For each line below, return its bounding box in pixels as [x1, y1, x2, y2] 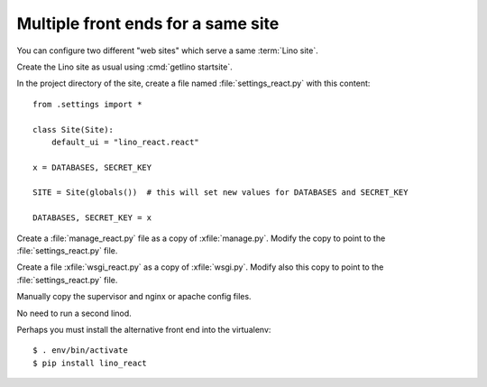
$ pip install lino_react [32, 357, 148, 368]
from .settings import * [32, 99, 142, 109]
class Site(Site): [32, 124, 115, 134]
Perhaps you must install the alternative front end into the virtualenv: [16, 324, 271, 335]
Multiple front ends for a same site [16, 14, 280, 33]
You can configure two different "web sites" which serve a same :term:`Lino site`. [16, 45, 319, 56]
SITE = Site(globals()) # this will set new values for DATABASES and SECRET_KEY [32, 188, 409, 198]
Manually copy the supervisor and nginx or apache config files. [16, 291, 252, 302]
